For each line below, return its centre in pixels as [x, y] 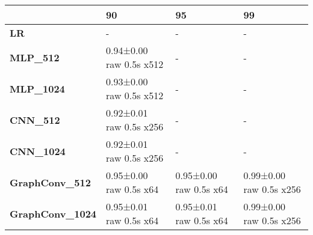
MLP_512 [35, 57]
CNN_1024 [38, 151]
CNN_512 [35, 120]
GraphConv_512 [50, 182]
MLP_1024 [37, 88]
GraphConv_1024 [53, 213]
